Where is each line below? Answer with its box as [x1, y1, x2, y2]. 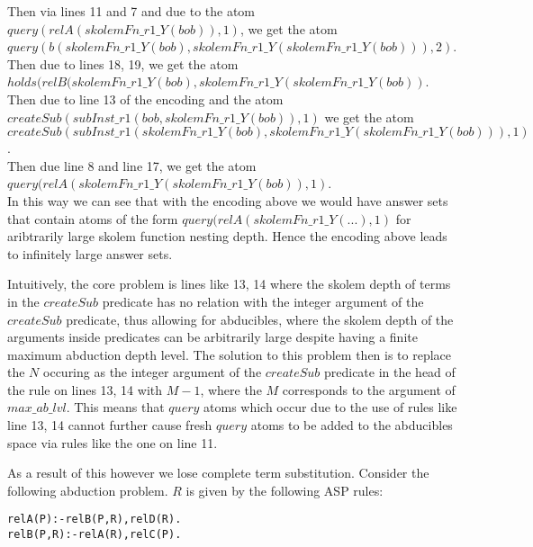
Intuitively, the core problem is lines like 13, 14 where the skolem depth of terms [7, 274, 451, 293]
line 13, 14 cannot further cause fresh [7, 416, 212, 435]
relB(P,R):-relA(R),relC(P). [7, 528, 182, 542]
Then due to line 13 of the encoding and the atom [7, 89, 284, 108]
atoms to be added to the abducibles [250, 416, 453, 435]
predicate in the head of [323, 363, 456, 381]
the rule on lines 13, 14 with [7, 380, 163, 399]
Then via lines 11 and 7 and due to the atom [7, 2, 256, 20]
